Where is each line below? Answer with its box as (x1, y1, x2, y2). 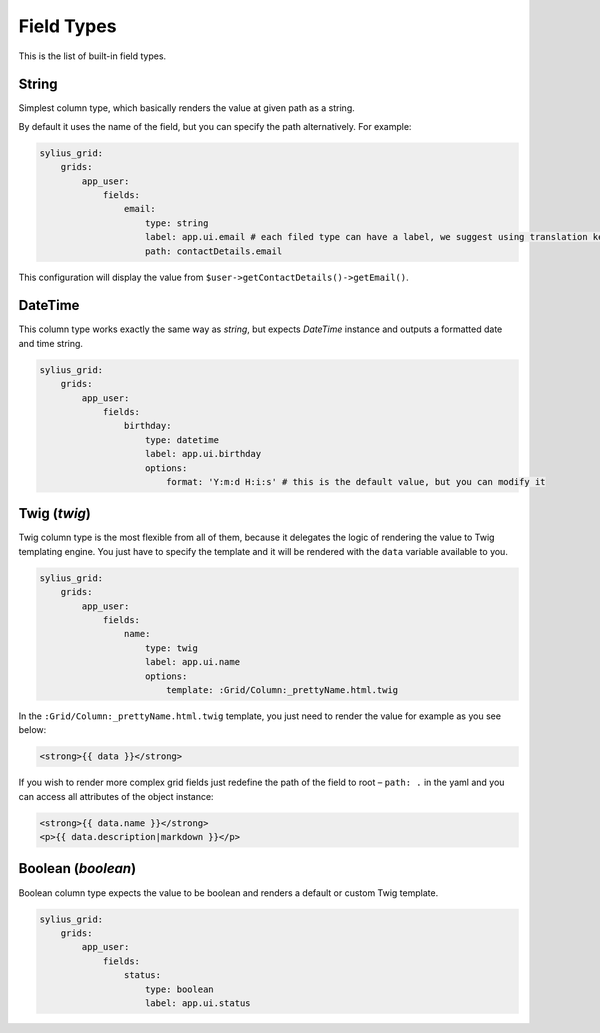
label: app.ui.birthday (145, 448, 262, 460)
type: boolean (145, 983, 214, 995)
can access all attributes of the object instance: (18, 790, 214, 802)
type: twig (145, 642, 199, 654)
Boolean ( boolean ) (18, 860, 137, 877)
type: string (145, 217, 209, 229)
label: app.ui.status (145, 997, 251, 1009)
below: (18, 724, 47, 736)
